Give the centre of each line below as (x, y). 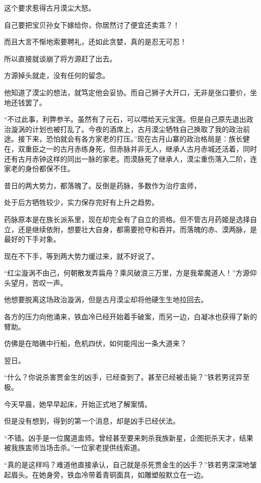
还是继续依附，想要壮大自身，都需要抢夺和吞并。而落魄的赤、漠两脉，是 (137, 229)
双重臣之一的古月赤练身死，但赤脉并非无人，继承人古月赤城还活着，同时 (137, 148)
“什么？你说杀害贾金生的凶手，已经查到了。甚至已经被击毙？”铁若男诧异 (123, 377)
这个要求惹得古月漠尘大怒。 (50, 8)
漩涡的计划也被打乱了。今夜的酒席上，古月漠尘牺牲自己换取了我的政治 (127, 129)
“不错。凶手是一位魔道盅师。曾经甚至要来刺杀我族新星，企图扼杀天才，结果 (129, 437)
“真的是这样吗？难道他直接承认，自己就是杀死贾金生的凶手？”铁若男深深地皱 (130, 464)
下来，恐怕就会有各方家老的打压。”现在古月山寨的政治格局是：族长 (134, 139)
